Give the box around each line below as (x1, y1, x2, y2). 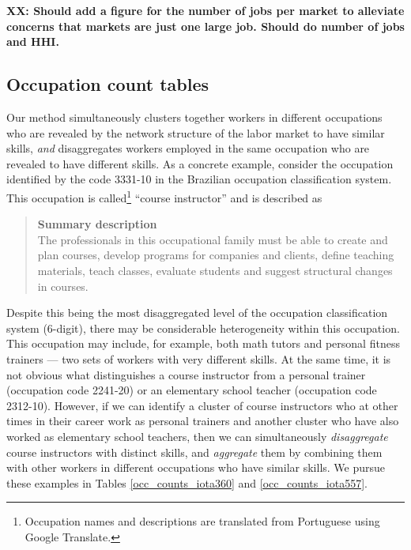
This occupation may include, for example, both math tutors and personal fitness (6, 335, 400, 352)
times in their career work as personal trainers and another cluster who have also (6, 412, 399, 429)
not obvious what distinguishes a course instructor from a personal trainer (6, 366, 366, 382)
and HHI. (6, 33, 59, 50)
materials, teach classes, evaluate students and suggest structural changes (37, 262, 393, 278)
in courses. (37, 277, 89, 294)
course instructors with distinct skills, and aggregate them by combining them (6, 443, 383, 460)
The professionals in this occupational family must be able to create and (37, 231, 388, 247)
